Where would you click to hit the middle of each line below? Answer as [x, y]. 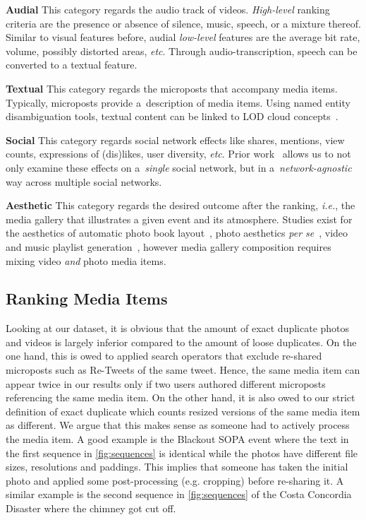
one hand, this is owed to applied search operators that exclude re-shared [164, 356]
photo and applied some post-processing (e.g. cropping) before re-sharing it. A [175, 480]
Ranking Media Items [87, 299]
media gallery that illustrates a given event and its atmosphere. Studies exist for [179, 219]
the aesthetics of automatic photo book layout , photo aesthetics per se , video [177, 233]
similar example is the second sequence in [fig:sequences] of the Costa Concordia [179, 494]
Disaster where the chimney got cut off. [91, 508]
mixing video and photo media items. [86, 260]
